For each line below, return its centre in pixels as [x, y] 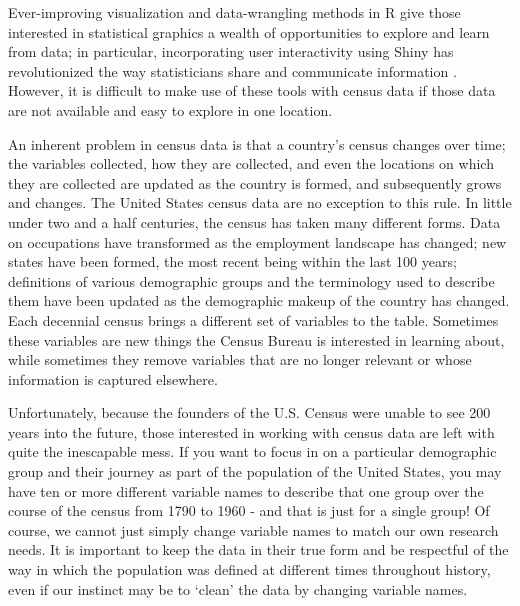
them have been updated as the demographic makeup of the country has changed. [259, 300]
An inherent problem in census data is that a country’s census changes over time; [257, 143]
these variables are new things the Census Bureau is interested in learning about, [256, 339]
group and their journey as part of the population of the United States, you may [255, 471]
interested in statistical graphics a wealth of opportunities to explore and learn [249, 31]
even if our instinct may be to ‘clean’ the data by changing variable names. [238, 588]
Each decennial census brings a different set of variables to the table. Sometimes [253, 319]
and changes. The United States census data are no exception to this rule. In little [260, 202]
